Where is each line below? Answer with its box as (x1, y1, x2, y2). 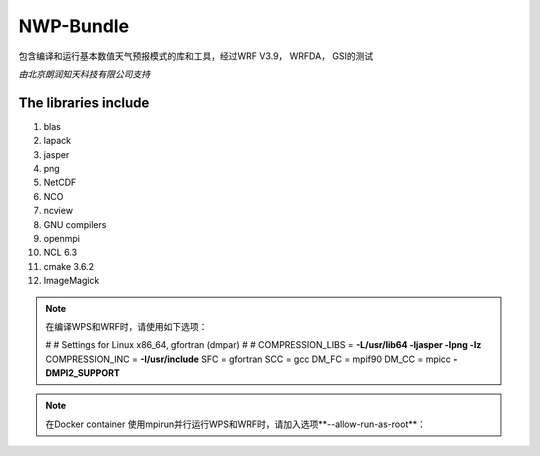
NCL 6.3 (43, 246, 78, 259)
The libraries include (18, 94, 150, 111)
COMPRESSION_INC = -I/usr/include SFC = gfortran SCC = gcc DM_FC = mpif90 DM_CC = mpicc (45, 353, 452, 365)
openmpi (43, 232, 80, 244)
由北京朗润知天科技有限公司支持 (18, 68, 150, 80)
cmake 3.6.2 (43, 260, 95, 272)
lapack (43, 135, 72, 147)
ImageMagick (43, 275, 100, 287)
